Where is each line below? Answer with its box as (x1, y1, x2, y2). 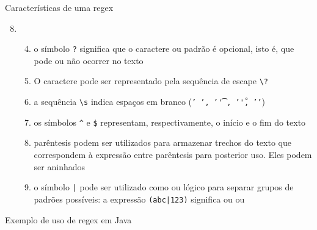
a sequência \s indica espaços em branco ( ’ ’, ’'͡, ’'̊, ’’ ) (34, 95, 265, 108)
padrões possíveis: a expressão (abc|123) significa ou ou (34, 192, 245, 205)
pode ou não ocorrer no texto (34, 54, 144, 66)
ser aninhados (34, 160, 86, 173)
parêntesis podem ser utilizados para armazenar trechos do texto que (34, 136, 291, 149)
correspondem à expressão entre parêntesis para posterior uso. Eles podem (34, 148, 312, 160)
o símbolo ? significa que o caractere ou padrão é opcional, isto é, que (34, 42, 294, 55)
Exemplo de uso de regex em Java (5, 213, 132, 226)
